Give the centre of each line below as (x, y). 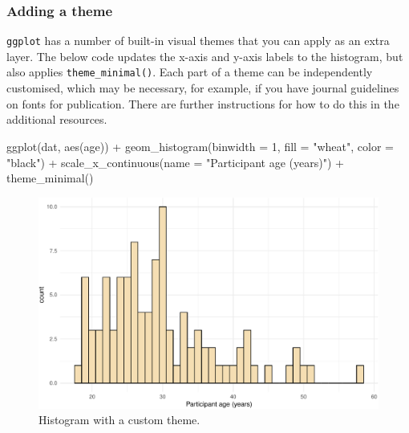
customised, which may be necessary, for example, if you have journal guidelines (203, 88)
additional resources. (57, 119)
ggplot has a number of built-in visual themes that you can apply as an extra (198, 41)
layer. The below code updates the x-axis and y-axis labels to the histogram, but (205, 56)
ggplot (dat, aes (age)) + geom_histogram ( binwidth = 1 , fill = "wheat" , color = (200, 146)
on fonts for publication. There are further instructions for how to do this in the (203, 103)
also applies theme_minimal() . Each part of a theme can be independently (190, 72)
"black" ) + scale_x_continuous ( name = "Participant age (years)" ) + (175, 162)
